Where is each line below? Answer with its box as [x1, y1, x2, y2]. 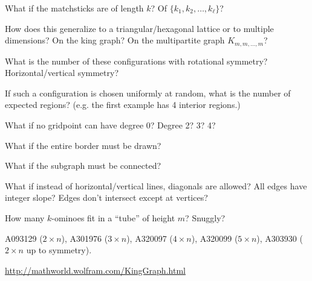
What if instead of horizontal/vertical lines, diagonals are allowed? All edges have [5, 179, 307, 192]
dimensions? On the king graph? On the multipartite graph [5, 34, 225, 46]
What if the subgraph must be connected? [5, 159, 161, 172]
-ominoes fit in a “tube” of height [51, 211, 175, 224]
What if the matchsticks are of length [5, 2, 144, 14]
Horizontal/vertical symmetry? [5, 66, 119, 79]
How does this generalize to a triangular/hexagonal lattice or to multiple [5, 22, 274, 34]
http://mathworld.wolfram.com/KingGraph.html [5, 264, 186, 276]
